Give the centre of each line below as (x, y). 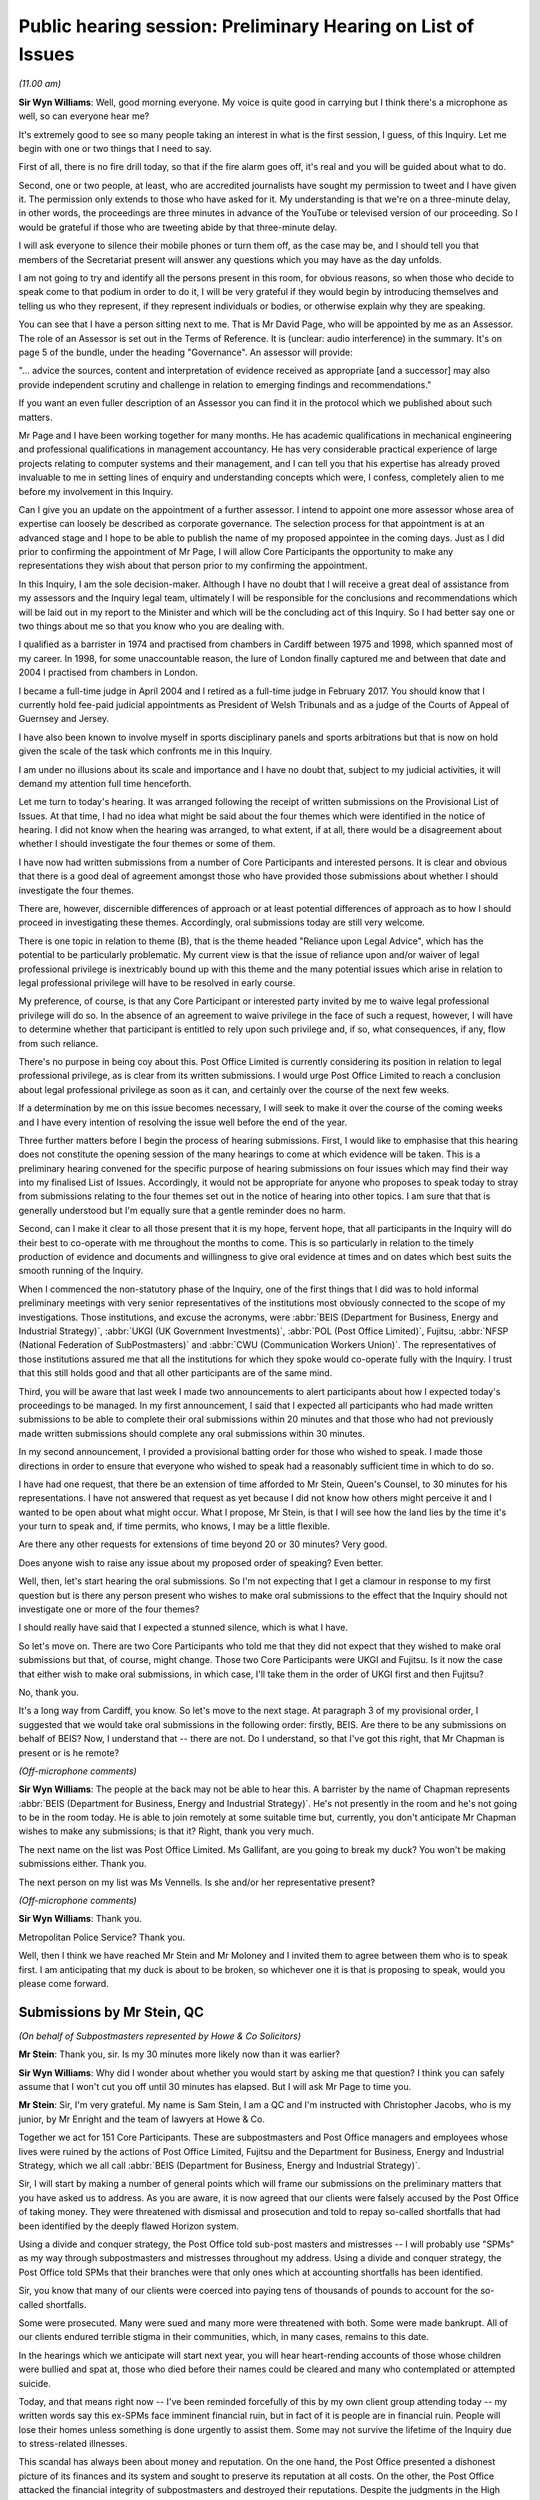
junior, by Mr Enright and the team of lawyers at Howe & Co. (141, 2119)
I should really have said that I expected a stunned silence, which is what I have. (183, 1627)
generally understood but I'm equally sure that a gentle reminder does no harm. (182, 1210)
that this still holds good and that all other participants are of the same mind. (175, 1373)
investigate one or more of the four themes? (109, 1609)
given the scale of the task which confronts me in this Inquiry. (145, 751)
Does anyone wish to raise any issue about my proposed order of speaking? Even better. (201, 1562)
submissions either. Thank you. (82, 1864)
